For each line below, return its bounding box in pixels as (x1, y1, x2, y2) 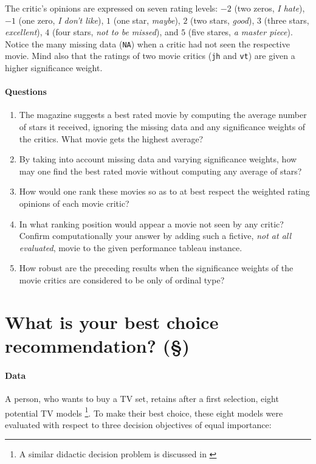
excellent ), (5, 26, 43, 38)
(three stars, (264, 13, 309, 26)
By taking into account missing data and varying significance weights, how (19, 153, 297, 165)
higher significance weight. (5, 61, 103, 74)
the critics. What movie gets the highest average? (19, 132, 204, 145)
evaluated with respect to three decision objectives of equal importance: (5, 418, 272, 431)
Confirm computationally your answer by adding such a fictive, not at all (19, 229, 292, 242)
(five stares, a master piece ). (188, 26, 293, 38)
